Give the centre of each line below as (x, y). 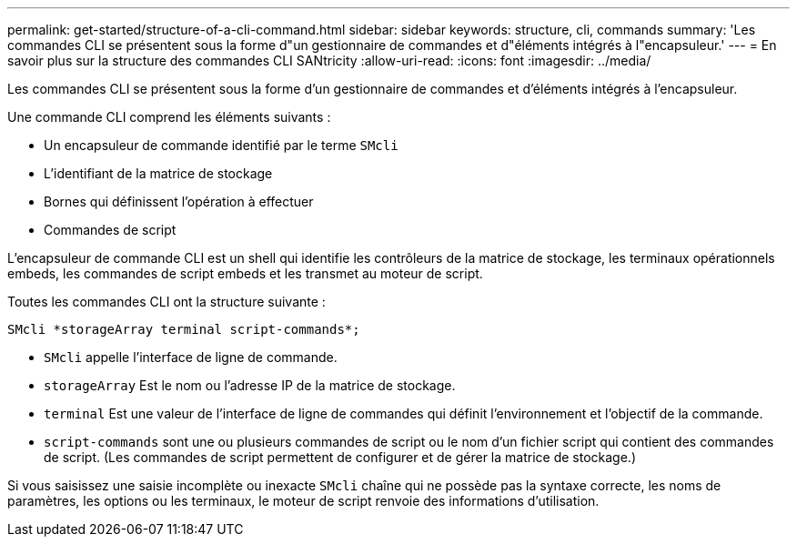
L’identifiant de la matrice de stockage (158, 173)
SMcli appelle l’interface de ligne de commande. (191, 357)
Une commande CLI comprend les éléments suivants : (169, 117)
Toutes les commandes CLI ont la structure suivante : (166, 302)
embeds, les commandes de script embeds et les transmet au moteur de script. (245, 273)
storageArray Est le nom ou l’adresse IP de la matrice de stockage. (250, 385)
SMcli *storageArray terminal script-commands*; (184, 329)
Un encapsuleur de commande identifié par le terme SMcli (221, 145)
